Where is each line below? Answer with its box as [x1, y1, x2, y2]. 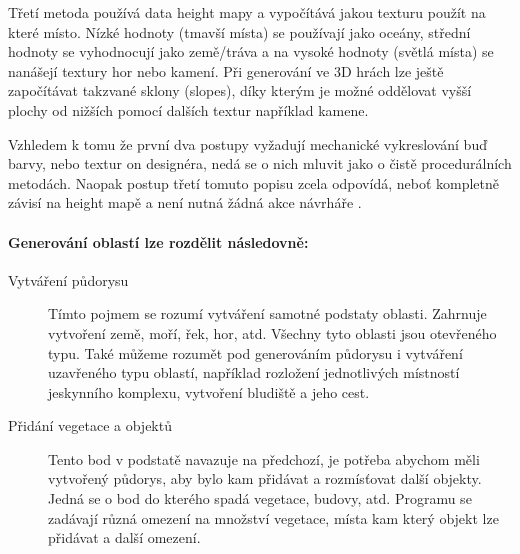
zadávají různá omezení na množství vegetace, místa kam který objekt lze [48, 507, 499, 528]
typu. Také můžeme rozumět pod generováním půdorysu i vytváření [48, 342, 463, 363]
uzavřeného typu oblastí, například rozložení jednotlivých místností [48, 362, 460, 383]
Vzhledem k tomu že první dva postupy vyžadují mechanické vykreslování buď [8, 133, 487, 154]
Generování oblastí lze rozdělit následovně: [8, 231, 309, 252]
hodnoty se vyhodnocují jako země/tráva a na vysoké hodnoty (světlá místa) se [8, 41, 494, 62]
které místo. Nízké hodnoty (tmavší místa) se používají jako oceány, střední [8, 21, 471, 42]
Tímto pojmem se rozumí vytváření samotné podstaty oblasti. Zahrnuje [48, 303, 487, 324]
